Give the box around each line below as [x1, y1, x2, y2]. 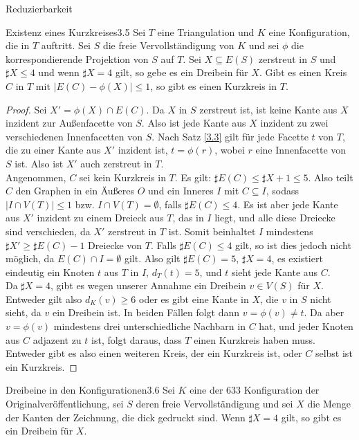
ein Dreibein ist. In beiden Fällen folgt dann [52, 305, 240, 320]
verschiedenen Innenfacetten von [6, 129, 143, 143]
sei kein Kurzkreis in [79, 169, 166, 184]
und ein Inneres [148, 183, 214, 198]
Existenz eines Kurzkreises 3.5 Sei [6, 24, 146, 39]
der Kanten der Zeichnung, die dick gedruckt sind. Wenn [6, 410, 246, 424]
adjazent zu [33, 332, 82, 347]
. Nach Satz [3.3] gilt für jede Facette [151, 129, 309, 143]
